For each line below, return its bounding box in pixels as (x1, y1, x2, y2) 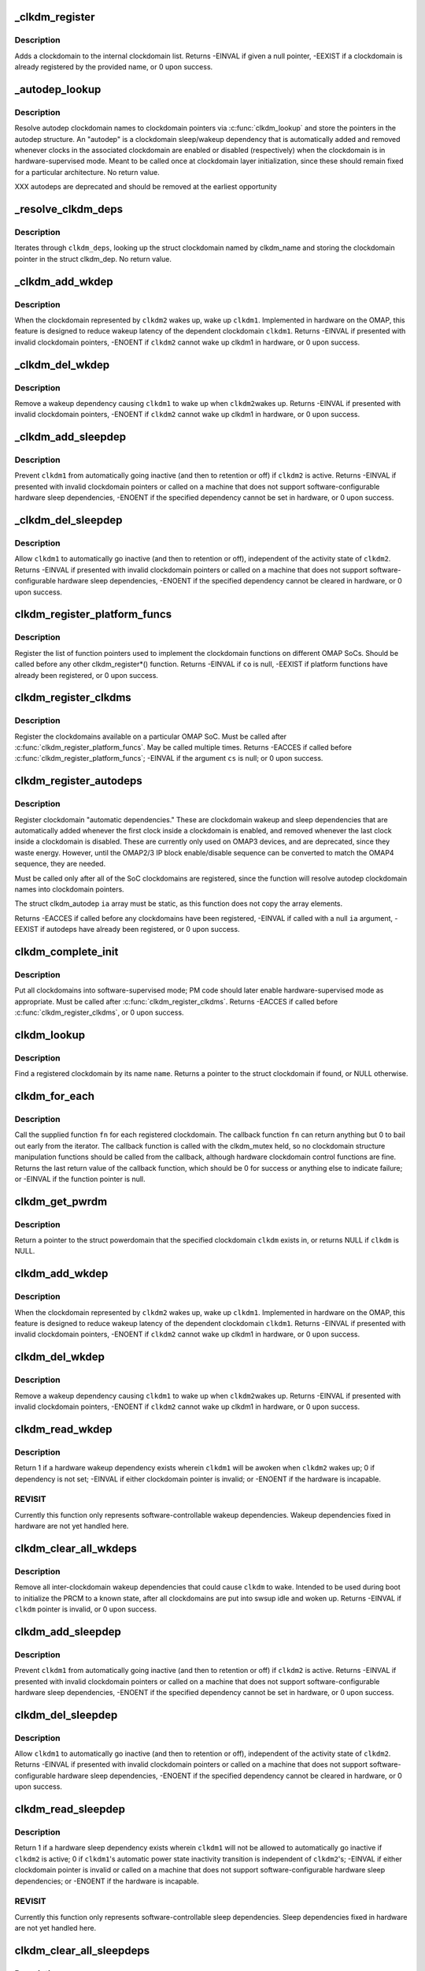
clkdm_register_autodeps (14, 774, 143, 788)
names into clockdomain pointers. (14, 884, 125, 894)
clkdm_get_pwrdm (14, 1194, 108, 1208)
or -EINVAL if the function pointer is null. (14, 1174, 146, 1183)
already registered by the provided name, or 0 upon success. (14, 62, 213, 72)
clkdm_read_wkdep (14, 1422, 113, 1436)
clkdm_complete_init (14, 945, 119, 958)
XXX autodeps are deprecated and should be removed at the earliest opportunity (14, 182, 277, 192)
